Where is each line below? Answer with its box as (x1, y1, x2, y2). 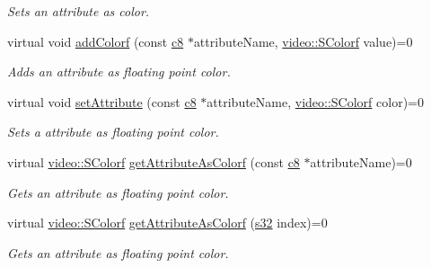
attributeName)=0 (310, 152, 412, 171)
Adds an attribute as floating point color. (7, 62, 231, 81)
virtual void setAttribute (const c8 (7, 92, 197, 111)
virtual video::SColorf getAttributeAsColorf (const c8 (7, 152, 300, 171)
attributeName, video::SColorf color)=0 (207, 92, 424, 111)
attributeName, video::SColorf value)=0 (193, 31, 413, 50)
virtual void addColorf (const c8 (7, 31, 184, 50)
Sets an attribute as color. (7, 2, 150, 20)
